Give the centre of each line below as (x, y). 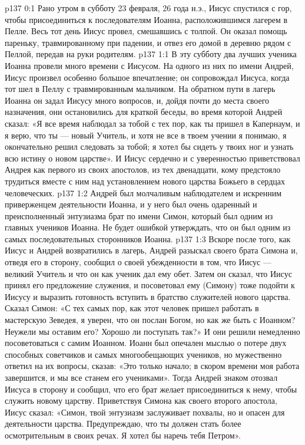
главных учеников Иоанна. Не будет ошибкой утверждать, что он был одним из (148, 227)
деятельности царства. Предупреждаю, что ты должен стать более (123, 423)
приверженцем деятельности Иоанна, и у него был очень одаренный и (131, 204)
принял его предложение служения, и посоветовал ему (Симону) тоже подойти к (150, 285)
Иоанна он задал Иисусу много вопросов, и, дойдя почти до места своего (137, 100)
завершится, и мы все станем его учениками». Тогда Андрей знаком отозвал (141, 377)
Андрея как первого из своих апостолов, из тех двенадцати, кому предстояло (143, 169)
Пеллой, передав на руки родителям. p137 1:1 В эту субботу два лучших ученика (151, 54)
